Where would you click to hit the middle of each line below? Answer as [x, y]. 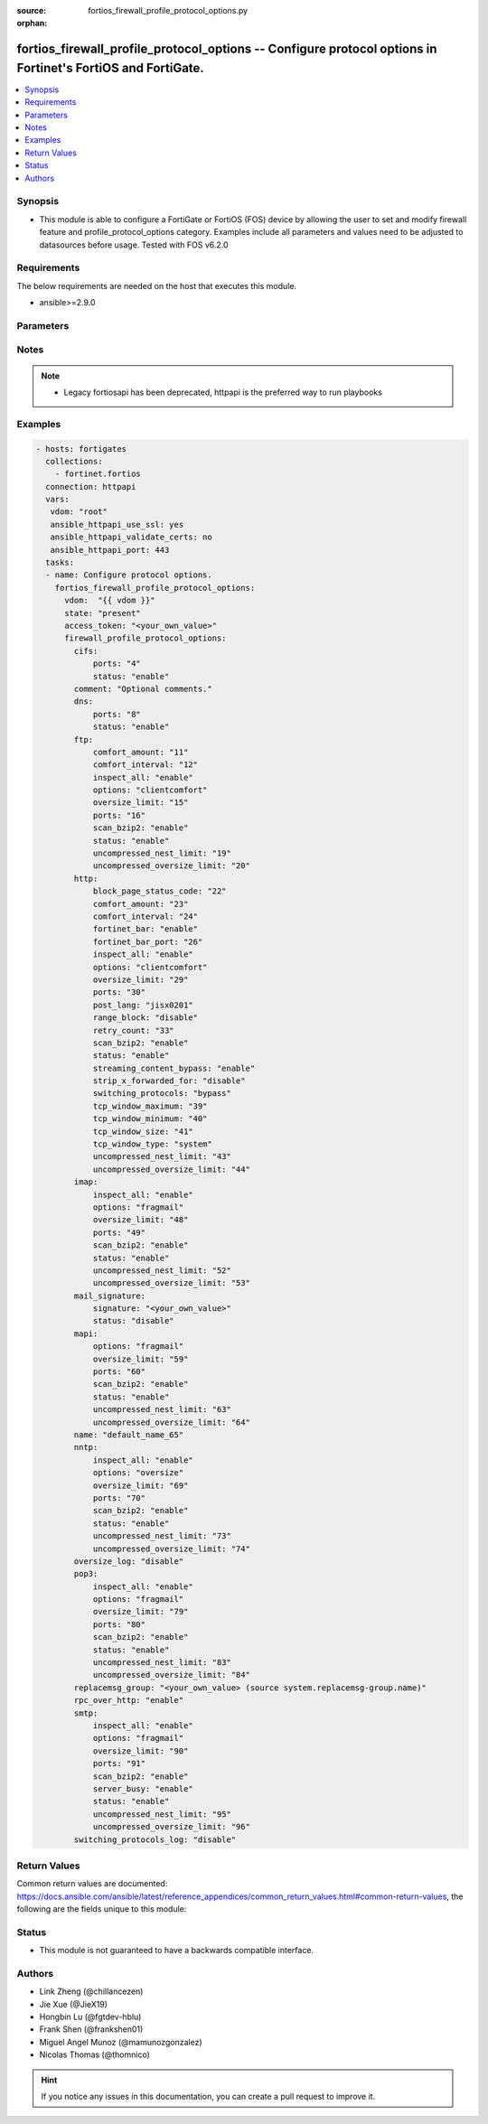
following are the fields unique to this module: [102, 1909]
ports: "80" [119, 1624]
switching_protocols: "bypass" [162, 1094]
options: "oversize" [138, 1473]
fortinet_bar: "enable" [145, 929]
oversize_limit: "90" [141, 1751]
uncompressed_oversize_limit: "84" [171, 1675]
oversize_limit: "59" [141, 1359]
